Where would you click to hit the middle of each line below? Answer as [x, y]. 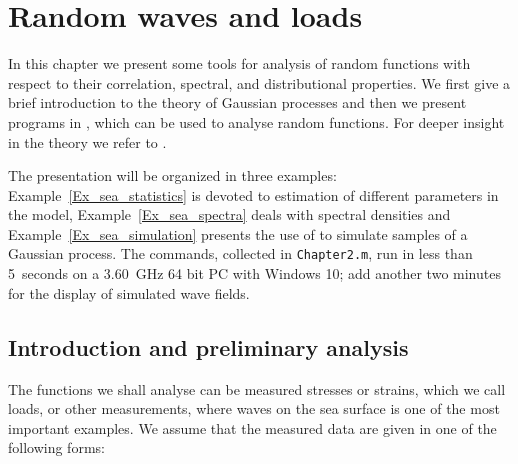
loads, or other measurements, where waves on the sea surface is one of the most [254, 408]
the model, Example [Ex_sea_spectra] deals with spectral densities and [229, 214]
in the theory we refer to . [87, 141]
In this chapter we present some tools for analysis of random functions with [239, 63]
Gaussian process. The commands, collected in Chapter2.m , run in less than [240, 253]
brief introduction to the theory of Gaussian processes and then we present [237, 102]
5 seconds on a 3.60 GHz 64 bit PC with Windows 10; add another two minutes [254, 273]
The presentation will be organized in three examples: [172, 175]
